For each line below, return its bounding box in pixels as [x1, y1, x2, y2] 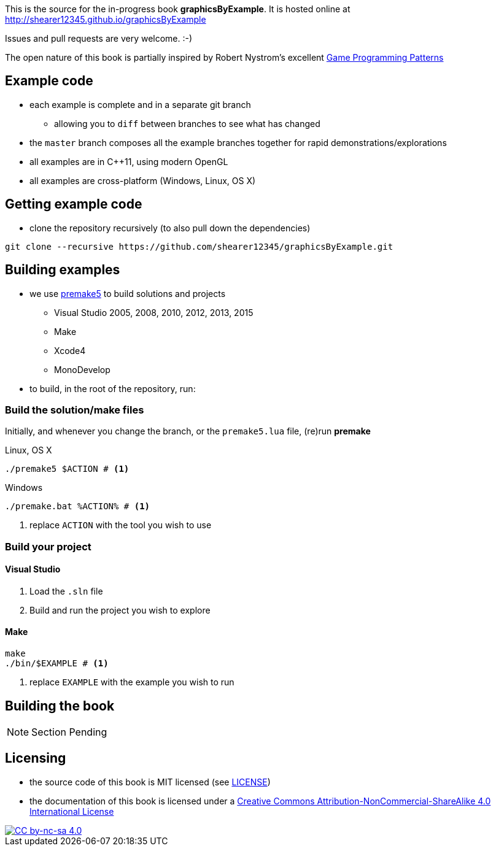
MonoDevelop [54, 364, 110, 375]
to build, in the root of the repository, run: [29, 383, 196, 394]
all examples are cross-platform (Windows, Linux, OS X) [29, 175, 256, 186]
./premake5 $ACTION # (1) [5, 464, 130, 474]
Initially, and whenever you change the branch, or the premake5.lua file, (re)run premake [5, 426, 371, 437]
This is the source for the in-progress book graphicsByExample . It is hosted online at [5, 4, 351, 14]
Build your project [5, 540, 91, 553]
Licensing [5, 750, 66, 766]
